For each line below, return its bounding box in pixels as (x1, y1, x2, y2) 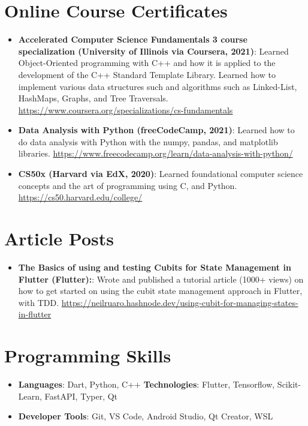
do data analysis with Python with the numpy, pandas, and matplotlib (18, 135, 278, 148)
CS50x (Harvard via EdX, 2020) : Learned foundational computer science (18, 167, 303, 180)
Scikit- (277, 378, 301, 391)
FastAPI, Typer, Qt (44, 389, 118, 402)
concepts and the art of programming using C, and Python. (18, 179, 237, 191)
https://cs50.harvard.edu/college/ (18, 191, 143, 203)
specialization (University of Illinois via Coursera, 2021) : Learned (18, 44, 289, 57)
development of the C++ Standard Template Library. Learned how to (18, 68, 276, 80)
